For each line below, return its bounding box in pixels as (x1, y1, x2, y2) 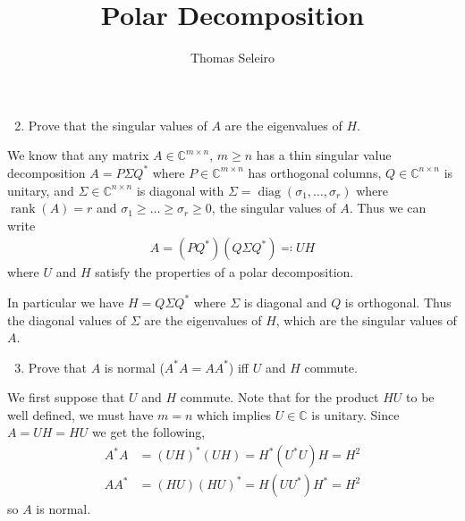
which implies (197, 405, 271, 424)
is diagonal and (243, 292, 327, 311)
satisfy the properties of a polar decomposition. (95, 263, 354, 282)
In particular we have (7, 292, 124, 311)
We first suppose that (7, 388, 125, 407)
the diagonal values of (7, 310, 127, 329)
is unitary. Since (311, 405, 400, 424)
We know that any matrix (7, 146, 149, 164)
